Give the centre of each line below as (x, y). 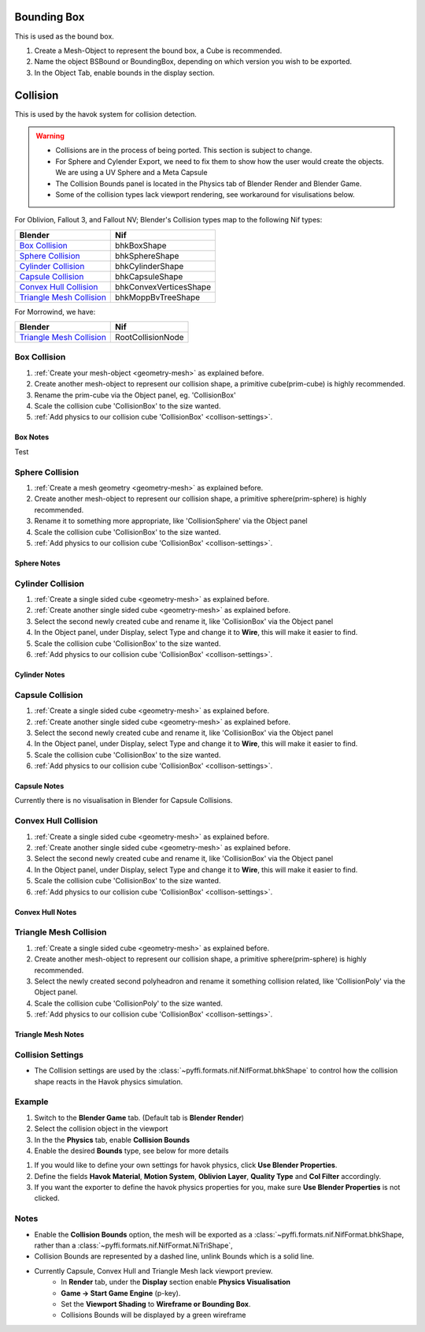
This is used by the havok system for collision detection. (105, 114)
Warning (50, 136)
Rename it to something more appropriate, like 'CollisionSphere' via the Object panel (171, 521)
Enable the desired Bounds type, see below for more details (132, 1151)
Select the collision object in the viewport (101, 1129)
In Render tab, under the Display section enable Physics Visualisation (176, 1282)
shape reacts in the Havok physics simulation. (109, 1081)
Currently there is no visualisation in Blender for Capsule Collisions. (124, 800)
